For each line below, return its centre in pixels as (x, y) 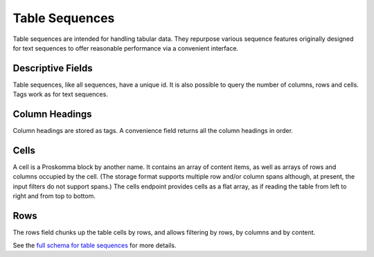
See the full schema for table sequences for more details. (95, 245)
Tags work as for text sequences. (61, 94)
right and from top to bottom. (54, 196)
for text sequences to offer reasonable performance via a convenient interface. (126, 48)
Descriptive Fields (53, 68)
